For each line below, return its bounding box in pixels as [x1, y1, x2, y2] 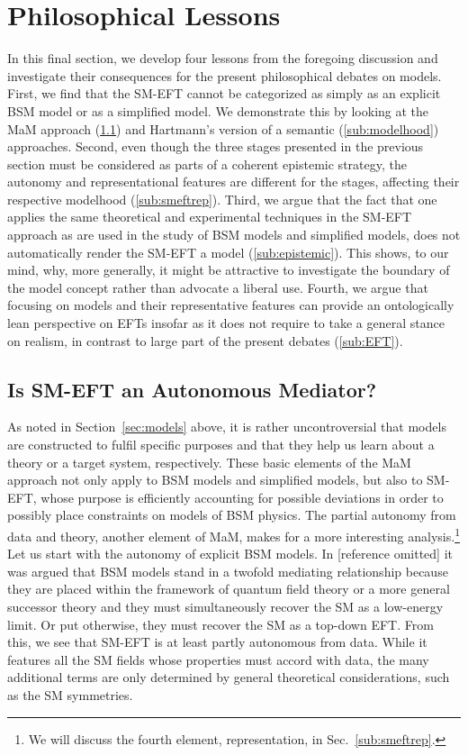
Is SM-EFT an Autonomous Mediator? [7, 375, 377, 403]
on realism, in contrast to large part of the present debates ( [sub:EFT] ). [7, 331, 403, 350]
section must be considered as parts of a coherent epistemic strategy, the [7, 154, 407, 173]
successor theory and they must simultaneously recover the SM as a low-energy [7, 597, 444, 616]
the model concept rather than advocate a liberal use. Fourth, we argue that [7, 277, 428, 296]
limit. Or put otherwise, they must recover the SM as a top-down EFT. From [7, 614, 434, 633]
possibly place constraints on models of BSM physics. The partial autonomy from [7, 505, 456, 524]
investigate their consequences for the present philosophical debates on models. [7, 66, 442, 85]
